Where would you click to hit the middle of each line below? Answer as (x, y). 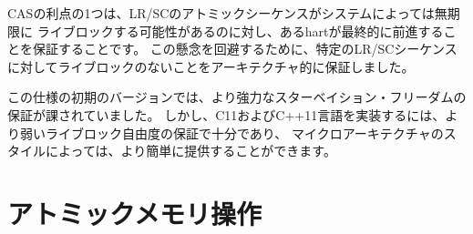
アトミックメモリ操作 (134, 213)
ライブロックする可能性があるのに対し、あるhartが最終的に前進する (240, 31)
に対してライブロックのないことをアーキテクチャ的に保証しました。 (211, 66)
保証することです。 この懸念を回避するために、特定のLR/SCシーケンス (245, 49)
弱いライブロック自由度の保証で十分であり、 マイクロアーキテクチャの (231, 132)
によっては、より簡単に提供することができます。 (190, 151)
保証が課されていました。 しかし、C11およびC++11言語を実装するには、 (226, 114)
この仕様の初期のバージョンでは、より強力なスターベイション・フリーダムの (237, 97)
